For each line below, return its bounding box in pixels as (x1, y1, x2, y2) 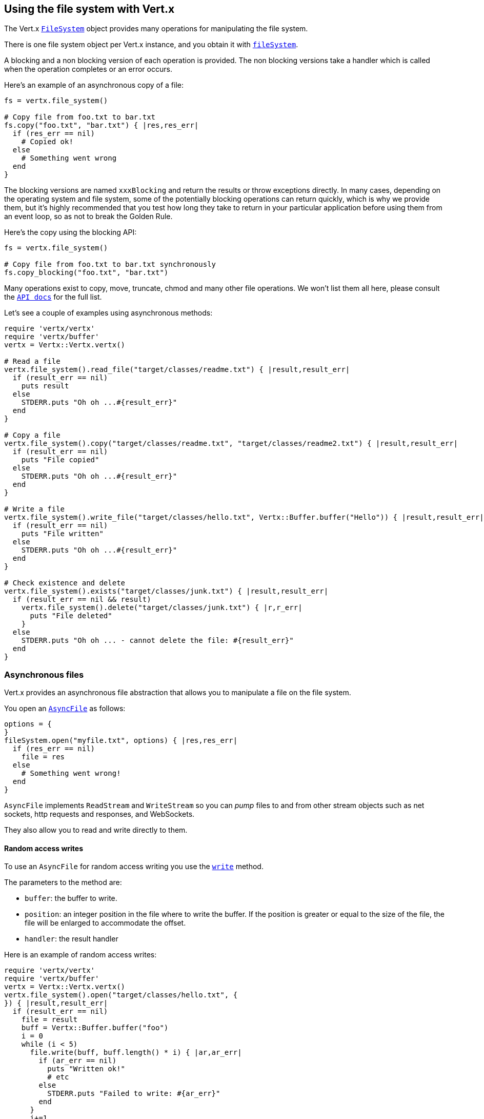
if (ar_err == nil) (38, 1056, 117, 1065)
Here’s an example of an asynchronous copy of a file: (4, 81, 184, 90)
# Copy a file (4, 431, 60, 440)
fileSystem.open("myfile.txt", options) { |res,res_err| (4, 736, 238, 745)
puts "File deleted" (30, 612, 112, 620)
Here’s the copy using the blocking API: (4, 228, 137, 237)
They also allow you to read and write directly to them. (4, 826, 188, 835)
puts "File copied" (21, 456, 99, 464)
